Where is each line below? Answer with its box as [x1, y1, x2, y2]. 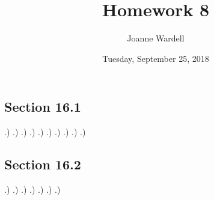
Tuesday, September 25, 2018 [102, 52, 209, 64]
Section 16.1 [4, 97, 81, 116]
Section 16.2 [4, 155, 81, 174]
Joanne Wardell [127, 32, 185, 44]
